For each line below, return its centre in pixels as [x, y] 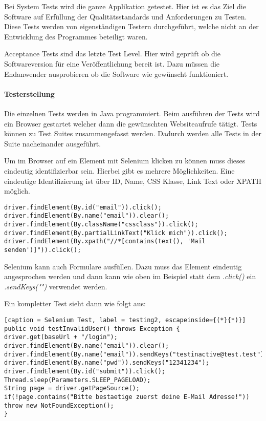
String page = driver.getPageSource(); [72, 388]
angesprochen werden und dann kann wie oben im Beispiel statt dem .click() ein [130, 276]
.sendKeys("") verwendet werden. [56, 286]
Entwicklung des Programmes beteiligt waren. [76, 36]
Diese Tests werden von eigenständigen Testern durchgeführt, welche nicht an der [131, 26]
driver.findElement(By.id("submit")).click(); [85, 371]
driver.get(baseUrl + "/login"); [61, 337]
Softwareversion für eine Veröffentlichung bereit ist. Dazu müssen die [112, 63]
